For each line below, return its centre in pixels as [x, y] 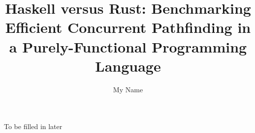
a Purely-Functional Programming [128, 46]
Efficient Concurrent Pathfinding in [128, 27]
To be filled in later [33, 126]
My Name [128, 89]
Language [128, 66]
